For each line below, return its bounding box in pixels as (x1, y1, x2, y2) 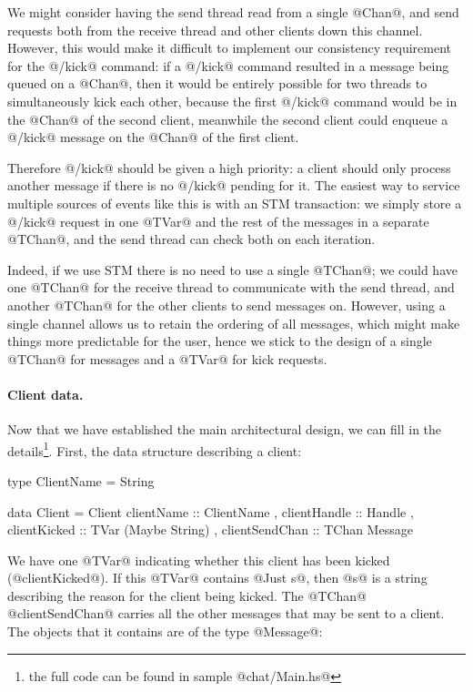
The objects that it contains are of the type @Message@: (7, 622, 323, 641)
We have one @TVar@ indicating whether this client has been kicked (7, 550, 390, 569)
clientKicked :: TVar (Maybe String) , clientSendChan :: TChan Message (7, 520, 413, 539)
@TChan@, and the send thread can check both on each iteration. (7, 229, 376, 249)
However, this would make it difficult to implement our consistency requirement (7, 38, 452, 57)
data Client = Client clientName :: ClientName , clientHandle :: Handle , (7, 502, 414, 521)
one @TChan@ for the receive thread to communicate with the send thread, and (7, 278, 455, 297)
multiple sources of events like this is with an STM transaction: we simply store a (7, 193, 462, 212)
